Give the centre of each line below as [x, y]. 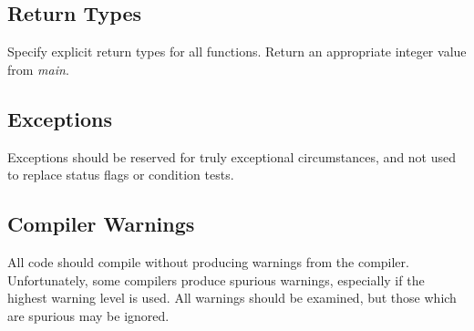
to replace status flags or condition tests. [121, 175]
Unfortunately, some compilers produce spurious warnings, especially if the [216, 279]
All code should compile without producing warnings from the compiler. [208, 261]
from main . [38, 69]
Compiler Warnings [101, 224]
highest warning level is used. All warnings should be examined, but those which [232, 298]
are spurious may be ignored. [88, 315]
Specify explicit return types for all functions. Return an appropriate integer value [237, 52]
